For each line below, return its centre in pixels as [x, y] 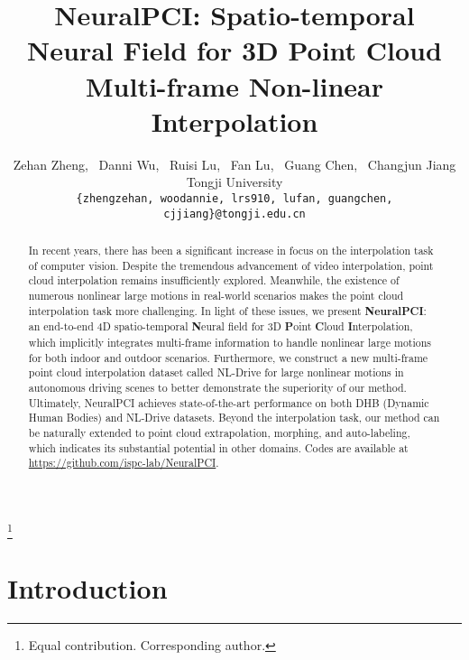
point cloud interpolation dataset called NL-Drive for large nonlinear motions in [216, 372]
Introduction [87, 588]
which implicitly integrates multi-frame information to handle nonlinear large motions [230, 342]
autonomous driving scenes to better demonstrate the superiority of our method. [217, 387]
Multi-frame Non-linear [234, 85]
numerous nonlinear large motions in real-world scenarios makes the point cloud [216, 295]
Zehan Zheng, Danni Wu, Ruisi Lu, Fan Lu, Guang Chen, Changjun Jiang [234, 164]
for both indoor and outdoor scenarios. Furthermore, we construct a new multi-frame [228, 357]
